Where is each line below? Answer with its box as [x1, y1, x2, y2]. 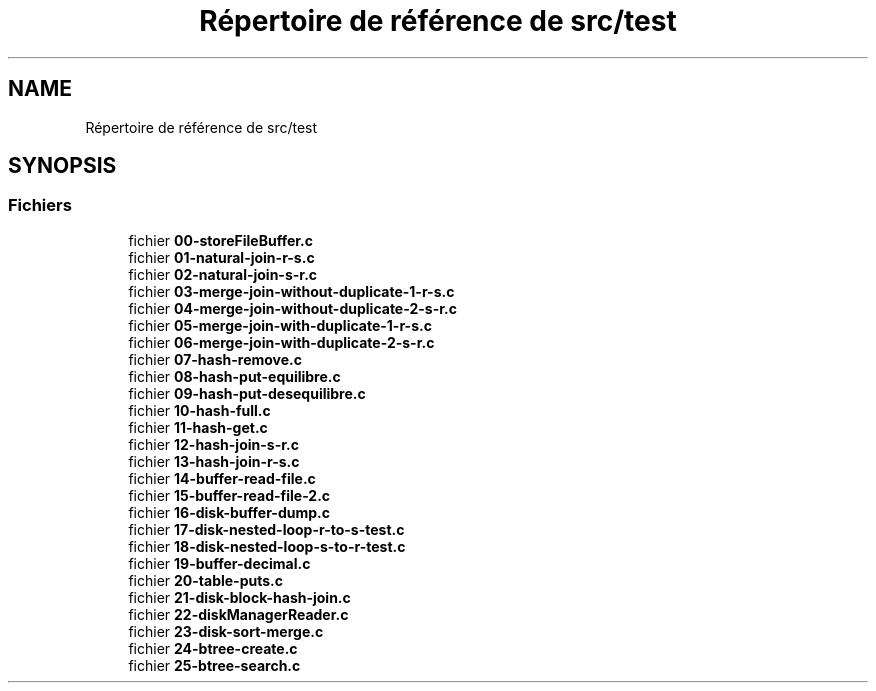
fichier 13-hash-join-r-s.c [128, 452, 300, 470]
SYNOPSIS [8, 153, 117, 179]
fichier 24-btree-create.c [128, 639, 298, 657]
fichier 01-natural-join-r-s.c [128, 248, 315, 266]
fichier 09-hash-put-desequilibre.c [128, 384, 366, 402]
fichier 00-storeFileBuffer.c [128, 231, 314, 249]
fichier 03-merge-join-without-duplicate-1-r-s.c [128, 282, 455, 300]
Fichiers [8, 195, 72, 216]
